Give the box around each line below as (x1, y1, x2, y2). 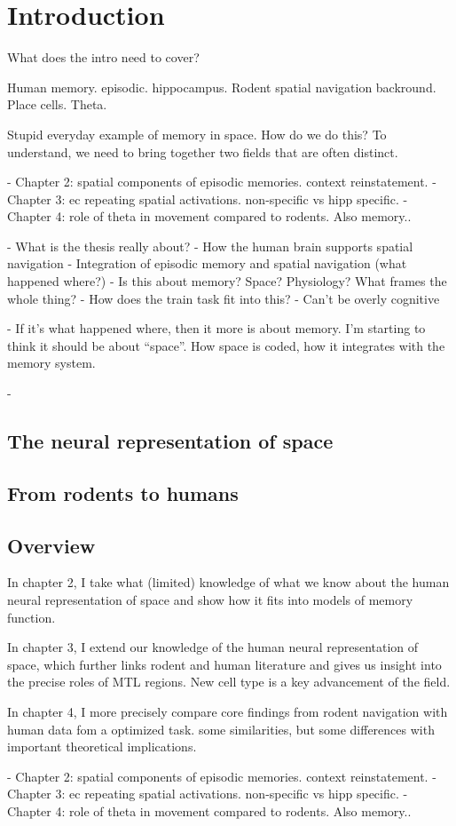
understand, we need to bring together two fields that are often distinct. (7, 142, 398, 161)
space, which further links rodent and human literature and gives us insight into (7, 655, 442, 673)
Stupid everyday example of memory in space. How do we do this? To (7, 124, 387, 143)
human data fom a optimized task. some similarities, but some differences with (7, 719, 435, 738)
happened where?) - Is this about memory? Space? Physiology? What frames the (7, 272, 447, 290)
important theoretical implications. (7, 737, 197, 756)
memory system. (7, 353, 96, 372)
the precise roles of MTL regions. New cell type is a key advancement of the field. (7, 672, 451, 691)
